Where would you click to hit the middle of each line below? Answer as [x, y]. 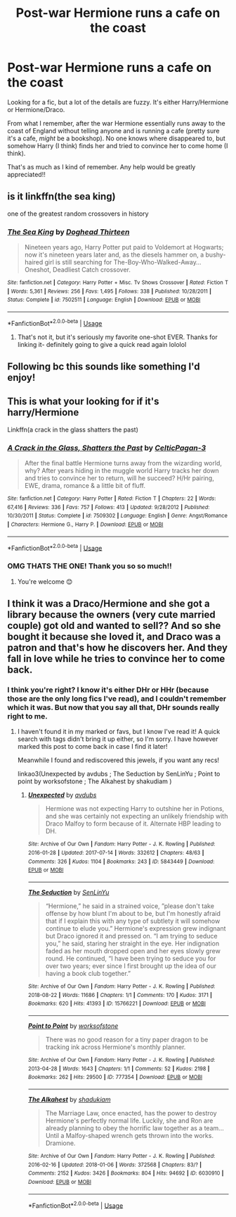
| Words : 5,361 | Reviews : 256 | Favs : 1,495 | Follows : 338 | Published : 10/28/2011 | [110, 291]
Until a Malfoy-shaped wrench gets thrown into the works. [130, 1136]
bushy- [216, 255]
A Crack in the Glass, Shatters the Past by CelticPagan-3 [107, 448]
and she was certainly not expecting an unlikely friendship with [137, 817]
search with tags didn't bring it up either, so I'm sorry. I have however [118, 739]
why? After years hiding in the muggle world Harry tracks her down [122, 471]
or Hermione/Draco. [36, 109]
